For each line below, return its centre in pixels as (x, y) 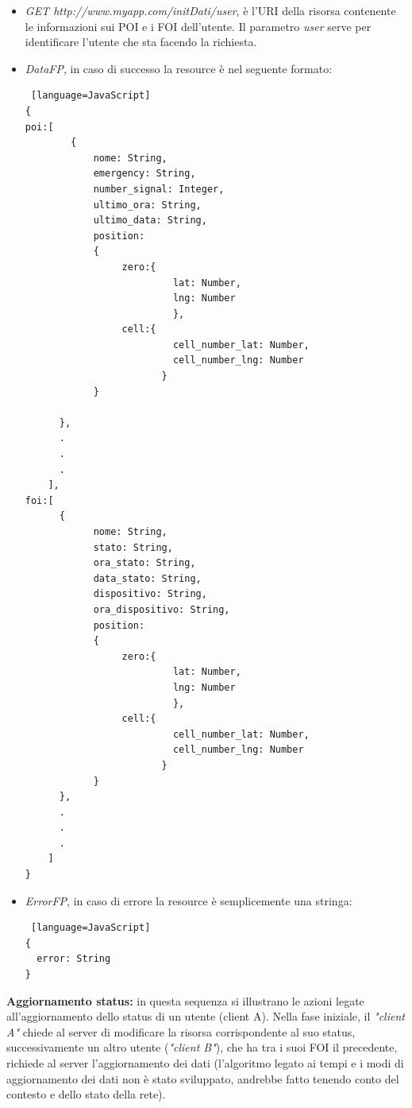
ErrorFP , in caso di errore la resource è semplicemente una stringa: (189, 900)
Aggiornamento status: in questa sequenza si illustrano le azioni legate (185, 1000)
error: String (74, 959)
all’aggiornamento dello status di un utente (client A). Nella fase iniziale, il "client (206, 1016)
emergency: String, (144, 174)
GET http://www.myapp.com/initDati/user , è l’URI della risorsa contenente (210, 10)
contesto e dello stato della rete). (86, 1094)
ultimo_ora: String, (147, 205)
